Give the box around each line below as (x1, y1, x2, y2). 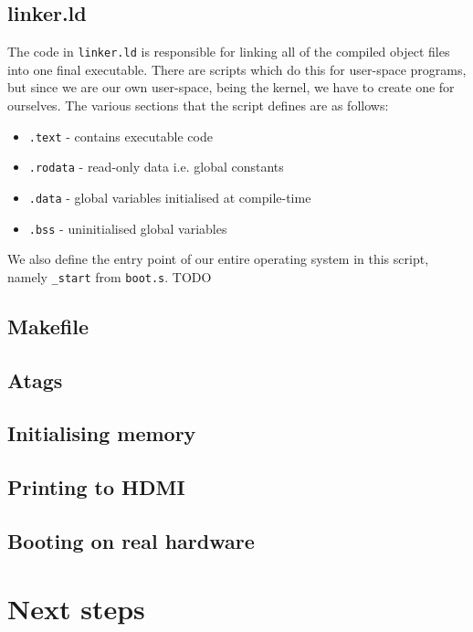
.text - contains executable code (28, 126, 213, 145)
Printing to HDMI (7, 473, 185, 501)
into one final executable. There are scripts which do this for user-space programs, (7, 59, 467, 79)
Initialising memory (7, 419, 196, 448)
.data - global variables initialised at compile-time (28, 187, 311, 206)
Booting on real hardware (7, 527, 255, 555)
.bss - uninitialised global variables (28, 218, 227, 237)
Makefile (7, 311, 89, 340)
